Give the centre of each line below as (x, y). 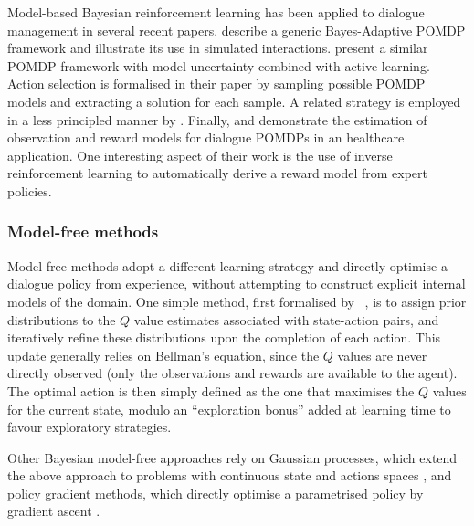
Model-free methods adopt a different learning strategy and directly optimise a (227, 265)
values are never (382, 355)
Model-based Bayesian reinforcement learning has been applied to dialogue (216, 12)
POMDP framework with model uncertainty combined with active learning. (219, 65)
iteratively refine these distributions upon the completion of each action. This (224, 337)
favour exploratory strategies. (90, 427)
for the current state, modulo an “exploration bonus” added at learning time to (229, 409)
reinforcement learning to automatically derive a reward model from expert (217, 173)
